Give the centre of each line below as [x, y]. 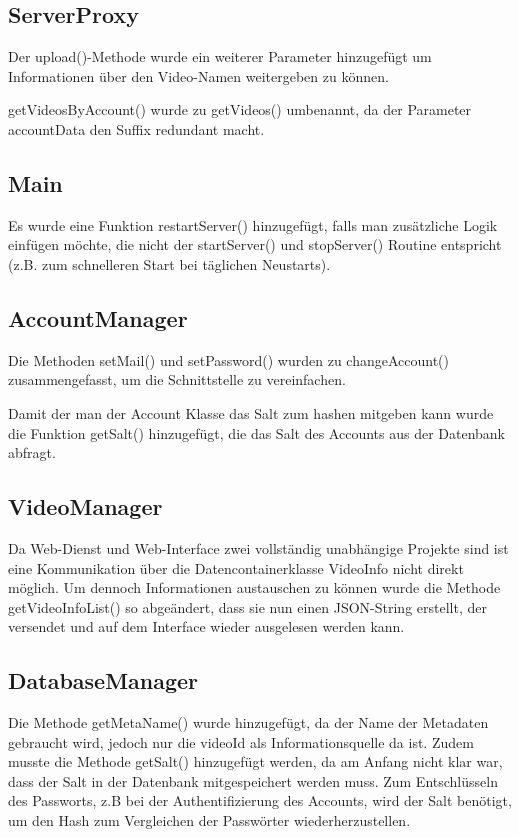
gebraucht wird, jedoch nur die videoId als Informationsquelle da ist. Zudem [241, 741]
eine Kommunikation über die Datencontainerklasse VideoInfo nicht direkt [236, 567]
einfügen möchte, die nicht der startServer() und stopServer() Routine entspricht [255, 244]
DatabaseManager [103, 680]
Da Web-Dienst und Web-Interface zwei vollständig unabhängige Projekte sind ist [258, 547]
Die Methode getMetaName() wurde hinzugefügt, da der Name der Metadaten [248, 722]
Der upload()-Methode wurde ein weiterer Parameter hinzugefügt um [220, 56]
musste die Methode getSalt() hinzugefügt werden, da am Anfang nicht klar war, [255, 761]
